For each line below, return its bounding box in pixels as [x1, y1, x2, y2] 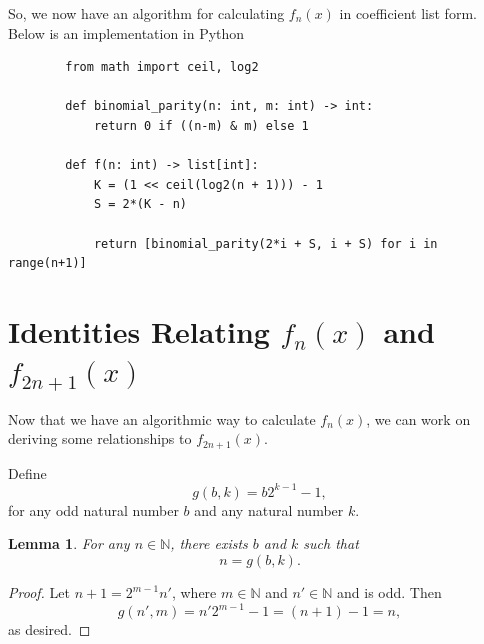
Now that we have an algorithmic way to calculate [8, 408, 316, 429]
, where [171, 582, 217, 603]
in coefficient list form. [339, 3, 477, 23]
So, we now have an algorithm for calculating [8, 3, 285, 23]
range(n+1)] [8, 256, 87, 271]
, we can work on [366, 408, 471, 429]
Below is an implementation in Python [8, 22, 245, 43]
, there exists [170, 533, 248, 554]
